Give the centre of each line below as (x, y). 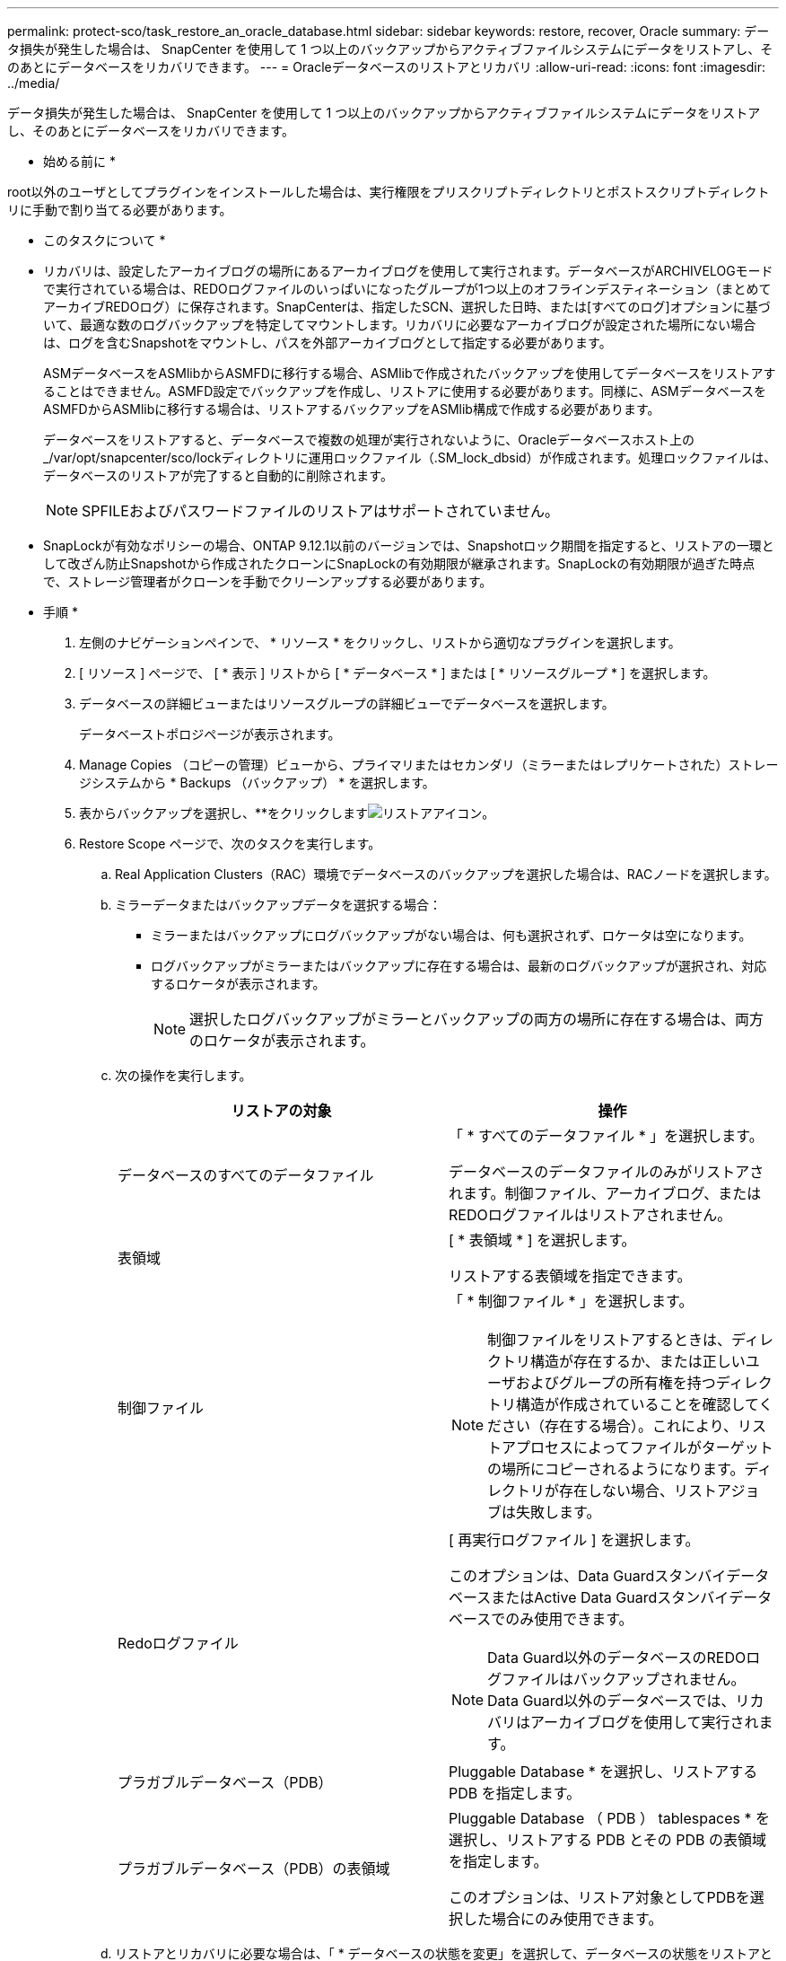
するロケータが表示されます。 (238, 984)
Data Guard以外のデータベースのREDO (617, 1658)
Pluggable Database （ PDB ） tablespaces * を (610, 1818)
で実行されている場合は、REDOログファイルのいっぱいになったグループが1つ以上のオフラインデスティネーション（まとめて (407, 289)
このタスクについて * (105, 240)
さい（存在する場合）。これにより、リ (627, 1426)
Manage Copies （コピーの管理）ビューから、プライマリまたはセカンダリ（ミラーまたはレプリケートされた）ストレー (429, 765)
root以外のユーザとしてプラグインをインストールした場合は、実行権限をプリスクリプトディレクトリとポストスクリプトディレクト (389, 192)
